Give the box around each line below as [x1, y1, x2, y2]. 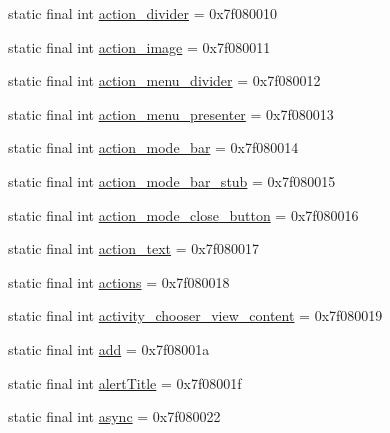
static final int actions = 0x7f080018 [8, 271, 230, 292]
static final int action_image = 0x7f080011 [8, 36, 271, 57]
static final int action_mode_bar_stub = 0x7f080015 [8, 170, 336, 191]
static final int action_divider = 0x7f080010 [8, 3, 277, 23]
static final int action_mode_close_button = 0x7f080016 [8, 204, 359, 225]
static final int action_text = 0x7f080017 [8, 238, 259, 259]
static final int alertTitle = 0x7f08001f [8, 372, 242, 393]
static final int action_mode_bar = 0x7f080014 [8, 137, 299, 158]
